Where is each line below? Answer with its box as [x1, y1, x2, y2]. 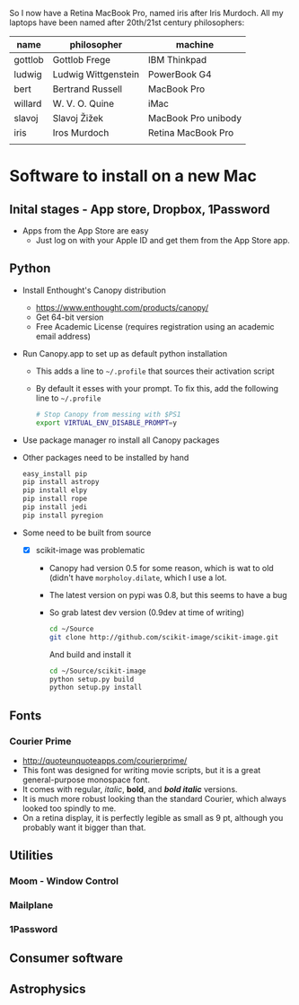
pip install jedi [22, 503, 88, 512]
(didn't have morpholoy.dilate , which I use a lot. [48, 572, 227, 583]
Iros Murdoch [52, 127, 110, 138]
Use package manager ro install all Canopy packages [22, 435, 220, 445]
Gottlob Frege [52, 54, 110, 66]
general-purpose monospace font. [22, 774, 151, 785]
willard [13, 98, 42, 110]
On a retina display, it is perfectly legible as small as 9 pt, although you [22, 812, 284, 823]
